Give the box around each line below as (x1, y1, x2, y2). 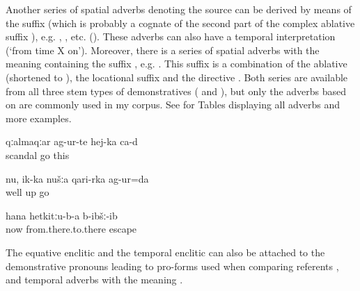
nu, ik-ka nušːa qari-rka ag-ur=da (6, 171, 149, 185)
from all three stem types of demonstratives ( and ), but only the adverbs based (6, 83, 347, 98)
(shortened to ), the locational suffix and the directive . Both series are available (6, 69, 348, 84)
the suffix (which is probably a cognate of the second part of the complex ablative (6, 15, 355, 30)
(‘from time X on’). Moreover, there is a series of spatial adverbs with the (6, 42, 320, 57)
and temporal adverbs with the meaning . (6, 272, 183, 287)
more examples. (6, 110, 72, 125)
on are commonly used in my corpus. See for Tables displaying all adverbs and (6, 97, 341, 112)
